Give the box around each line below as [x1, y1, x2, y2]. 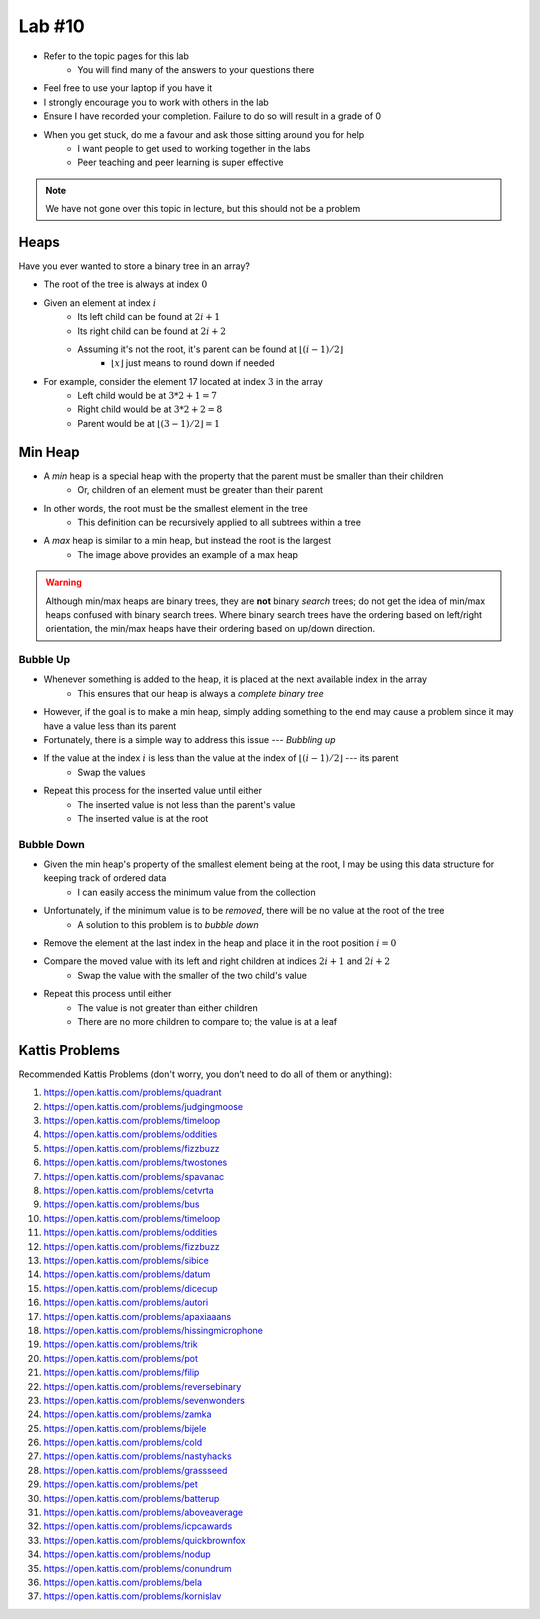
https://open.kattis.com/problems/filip [43, 1366, 200, 1379]
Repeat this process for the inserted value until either [43, 785, 262, 797]
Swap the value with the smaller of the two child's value [77, 969, 307, 981]
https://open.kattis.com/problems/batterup [43, 1492, 220, 1504]
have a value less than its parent [43, 720, 177, 732]
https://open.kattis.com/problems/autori [43, 1296, 209, 1309]
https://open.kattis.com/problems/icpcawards [43, 1520, 233, 1532]
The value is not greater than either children [77, 1001, 259, 1014]
